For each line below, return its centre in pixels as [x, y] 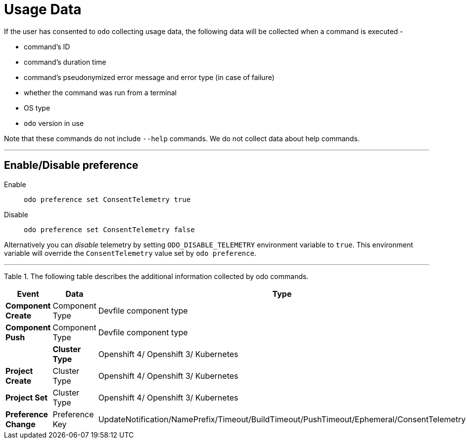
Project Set [27, 397]
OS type [37, 108]
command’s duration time [65, 62]
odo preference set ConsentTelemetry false [109, 229]
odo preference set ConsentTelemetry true [107, 199]
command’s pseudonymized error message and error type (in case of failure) [149, 77]
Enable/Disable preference [71, 165]
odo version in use [54, 123]
